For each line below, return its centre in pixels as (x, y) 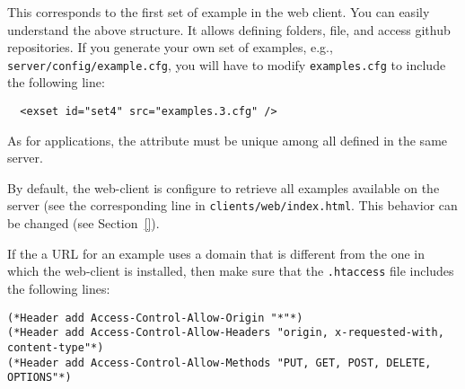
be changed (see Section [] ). (83, 223)
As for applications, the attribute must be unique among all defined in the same (228, 140)
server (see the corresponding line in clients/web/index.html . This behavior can (232, 205)
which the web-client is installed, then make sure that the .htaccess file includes (231, 271)
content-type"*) (56, 347)
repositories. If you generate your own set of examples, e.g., (170, 47)
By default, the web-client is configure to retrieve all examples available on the (224, 187)
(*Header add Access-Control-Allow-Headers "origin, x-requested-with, (226, 333)
